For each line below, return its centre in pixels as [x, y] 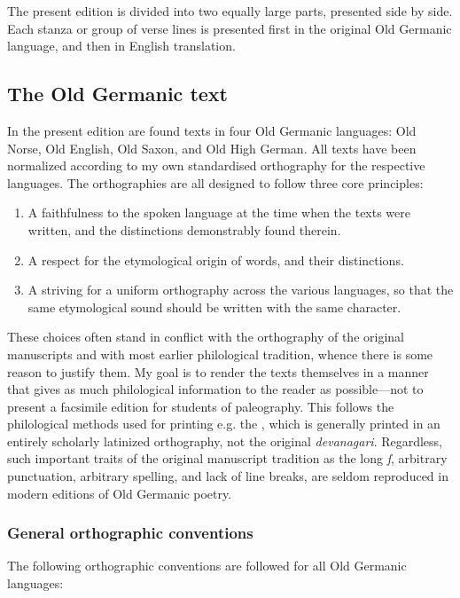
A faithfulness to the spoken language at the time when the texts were [219, 212]
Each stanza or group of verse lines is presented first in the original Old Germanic [230, 28]
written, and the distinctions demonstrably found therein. [184, 229]
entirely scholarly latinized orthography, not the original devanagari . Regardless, [225, 441]
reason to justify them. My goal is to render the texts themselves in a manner [218, 371]
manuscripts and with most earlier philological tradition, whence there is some [220, 354]
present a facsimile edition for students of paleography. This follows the [201, 406]
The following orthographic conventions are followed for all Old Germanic [207, 566]
